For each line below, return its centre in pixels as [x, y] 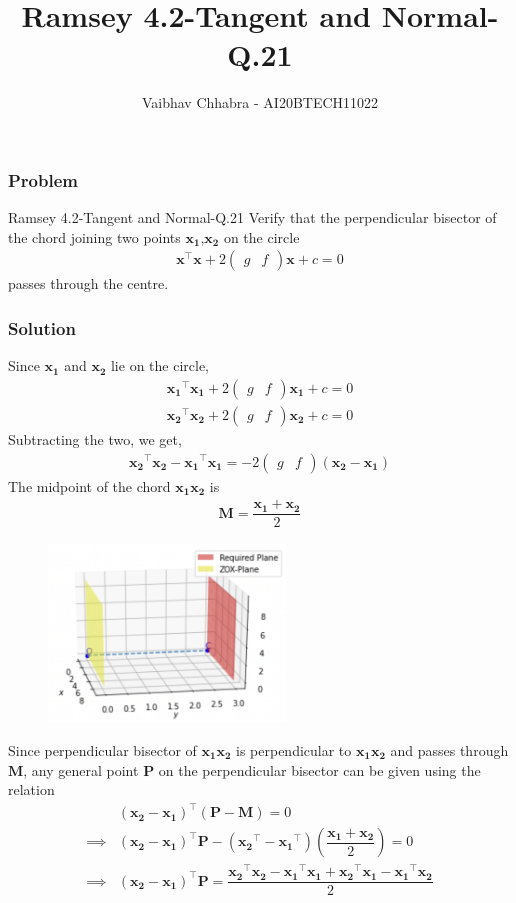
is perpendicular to [294, 749]
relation [31, 789]
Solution [42, 327]
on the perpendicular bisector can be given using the [319, 769]
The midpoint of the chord [89, 485]
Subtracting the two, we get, [95, 438]
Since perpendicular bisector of [102, 749]
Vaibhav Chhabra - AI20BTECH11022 [260, 102]
